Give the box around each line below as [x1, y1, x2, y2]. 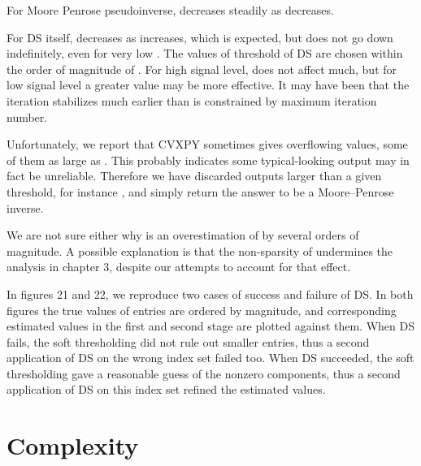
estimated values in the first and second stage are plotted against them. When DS [7, 317, 414, 334]
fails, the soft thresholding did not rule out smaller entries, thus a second [7, 333, 370, 350]
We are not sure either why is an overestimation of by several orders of [7, 227, 359, 244]
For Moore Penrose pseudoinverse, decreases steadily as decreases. [7, 2, 334, 18]
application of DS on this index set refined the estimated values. [7, 381, 326, 398]
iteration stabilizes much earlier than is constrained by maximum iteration [7, 92, 377, 109]
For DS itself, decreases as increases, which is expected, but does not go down [7, 28, 393, 45]
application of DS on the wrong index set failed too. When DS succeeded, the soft [7, 349, 414, 366]
